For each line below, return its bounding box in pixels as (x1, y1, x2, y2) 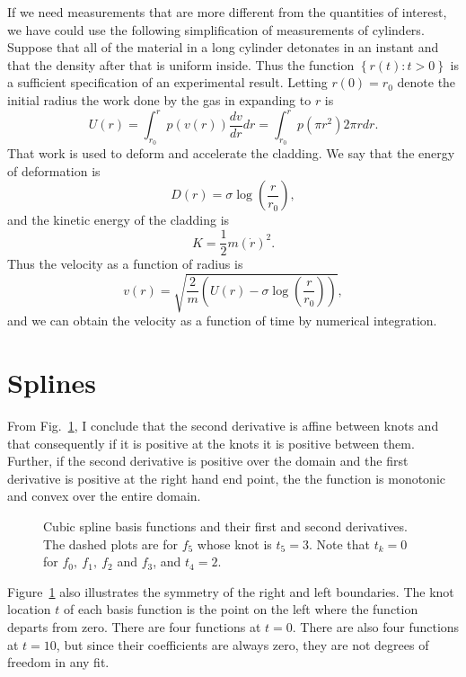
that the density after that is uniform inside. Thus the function (7, 55, 355, 74)
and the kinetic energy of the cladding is (7, 210, 230, 229)
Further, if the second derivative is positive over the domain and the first (7, 451, 409, 470)
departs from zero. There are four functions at (7, 617, 261, 636)
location (7, 600, 51, 619)
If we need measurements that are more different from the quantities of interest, (7, 3, 447, 21)
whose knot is (197, 534, 272, 553)
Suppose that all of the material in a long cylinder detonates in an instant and (7, 38, 439, 57)
